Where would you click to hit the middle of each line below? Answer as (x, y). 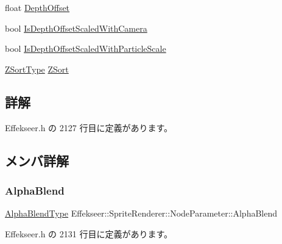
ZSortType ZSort (37, 69)
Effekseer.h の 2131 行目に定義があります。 (89, 233)
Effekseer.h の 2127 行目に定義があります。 (89, 127)
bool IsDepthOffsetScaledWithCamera (76, 28)
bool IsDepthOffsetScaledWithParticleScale (86, 48)
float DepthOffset (37, 7)
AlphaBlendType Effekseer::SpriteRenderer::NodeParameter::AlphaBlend (141, 213)
